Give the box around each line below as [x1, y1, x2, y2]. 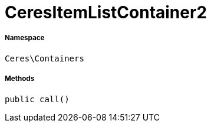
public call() [5, 94, 70, 104]
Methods [5, 74, 35, 83]
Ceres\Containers [5, 53, 84, 63]
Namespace [5, 34, 45, 43]
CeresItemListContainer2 [5, 2, 207, 22]
